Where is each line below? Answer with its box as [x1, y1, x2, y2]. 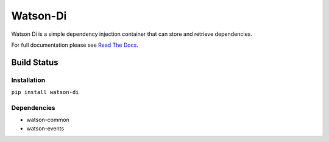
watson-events [26, 124, 65, 132]
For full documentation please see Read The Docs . [11, 41, 138, 49]
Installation [11, 76, 46, 84]
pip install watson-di [11, 89, 79, 96]
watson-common [26, 116, 69, 124]
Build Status [11, 57, 58, 67]
